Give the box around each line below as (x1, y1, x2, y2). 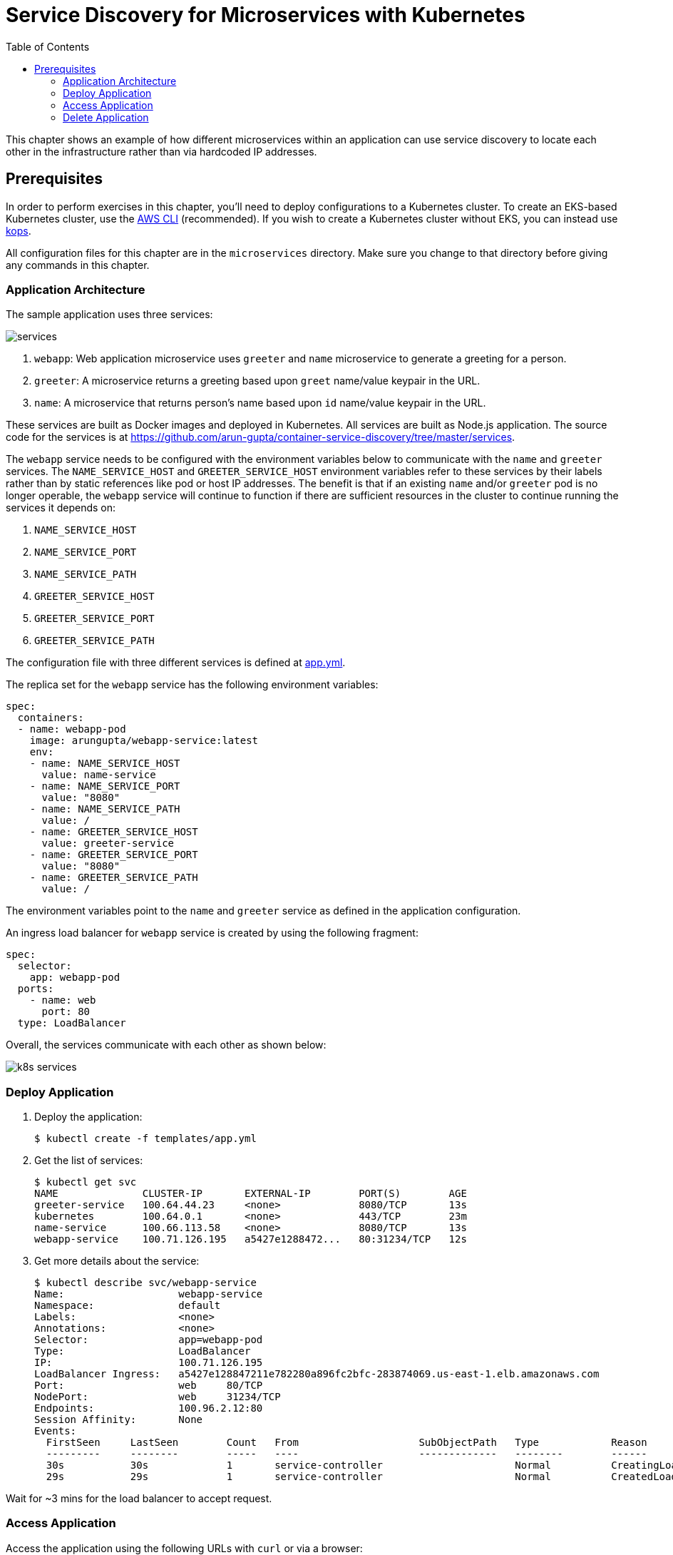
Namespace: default (34, 1300, 221, 1312)
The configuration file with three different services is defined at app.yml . (6, 656, 346, 669)
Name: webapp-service (34, 1288, 263, 1300)
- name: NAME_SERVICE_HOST (29, 758, 180, 770)
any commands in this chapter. (6, 258, 150, 271)
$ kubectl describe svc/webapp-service (34, 1277, 257, 1289)
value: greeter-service (41, 837, 175, 850)
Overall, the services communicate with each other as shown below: (6, 1039, 327, 1051)
